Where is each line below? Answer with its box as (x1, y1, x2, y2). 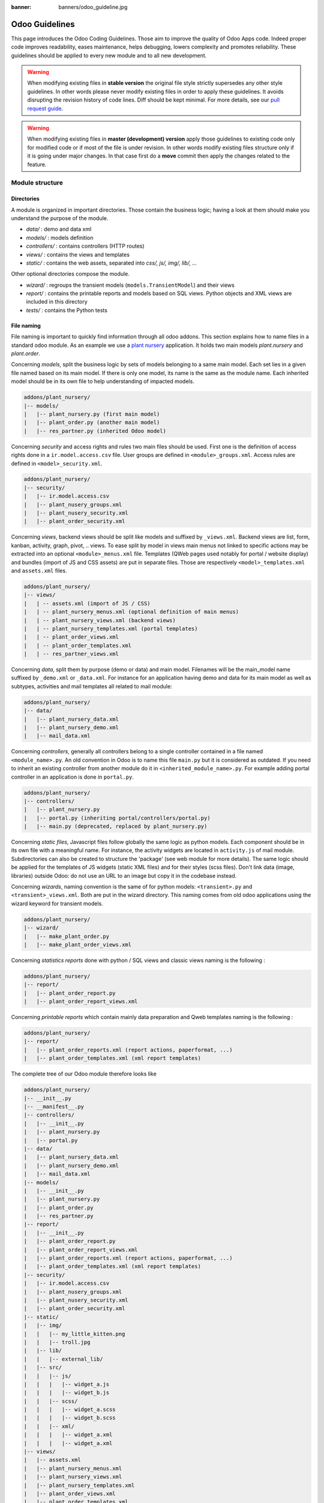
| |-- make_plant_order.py (23, 932, 110, 940)
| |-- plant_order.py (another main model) (23, 419, 160, 426)
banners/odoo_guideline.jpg (58, 4, 128, 10)
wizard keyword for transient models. (11, 899, 103, 907)
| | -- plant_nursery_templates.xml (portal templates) (23, 625, 198, 632)
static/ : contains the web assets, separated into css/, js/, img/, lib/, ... (26, 259, 197, 266)
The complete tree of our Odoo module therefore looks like (11, 1070, 157, 1077)
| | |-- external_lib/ (23, 1356, 103, 1362)
